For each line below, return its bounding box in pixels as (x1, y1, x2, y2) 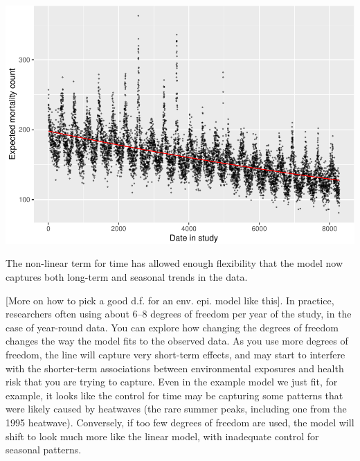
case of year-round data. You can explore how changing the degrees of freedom (6, 320, 339, 334)
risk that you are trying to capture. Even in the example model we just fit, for (6, 374, 338, 389)
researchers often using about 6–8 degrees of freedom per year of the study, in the (6, 306, 352, 321)
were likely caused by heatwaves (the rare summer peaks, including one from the (6, 401, 347, 416)
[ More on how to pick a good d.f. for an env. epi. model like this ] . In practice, (6, 293, 334, 307)
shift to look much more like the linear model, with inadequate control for (6, 428, 319, 443)
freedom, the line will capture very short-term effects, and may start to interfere (6, 347, 345, 361)
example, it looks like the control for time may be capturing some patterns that (6, 388, 343, 402)
